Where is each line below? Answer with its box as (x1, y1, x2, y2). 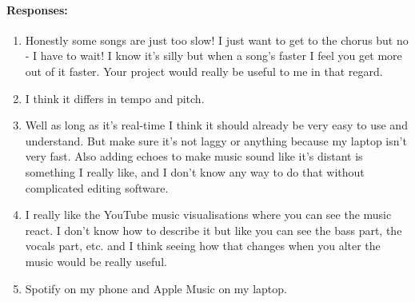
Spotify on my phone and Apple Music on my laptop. (25, 280, 287, 296)
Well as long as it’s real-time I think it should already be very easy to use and (25, 117, 408, 133)
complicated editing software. (25, 179, 169, 196)
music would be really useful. (25, 252, 167, 269)
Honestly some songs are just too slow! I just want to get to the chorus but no (25, 31, 409, 48)
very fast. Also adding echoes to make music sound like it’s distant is (25, 148, 363, 165)
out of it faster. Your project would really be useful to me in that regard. (25, 62, 383, 79)
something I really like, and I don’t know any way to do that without (25, 163, 365, 180)
